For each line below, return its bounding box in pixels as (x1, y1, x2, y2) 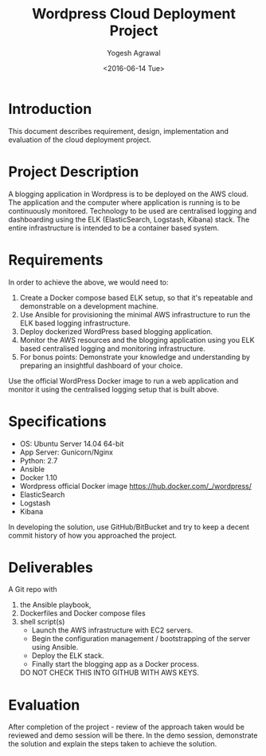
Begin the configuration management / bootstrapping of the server (31, 634, 251, 644)
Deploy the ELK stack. (31, 651, 104, 660)
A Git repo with (8, 585, 57, 594)
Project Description (8, 163, 139, 180)
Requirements (8, 250, 104, 269)
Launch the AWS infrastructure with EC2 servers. (31, 625, 194, 635)
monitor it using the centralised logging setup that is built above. (8, 384, 219, 394)
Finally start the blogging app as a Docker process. (31, 660, 199, 669)
